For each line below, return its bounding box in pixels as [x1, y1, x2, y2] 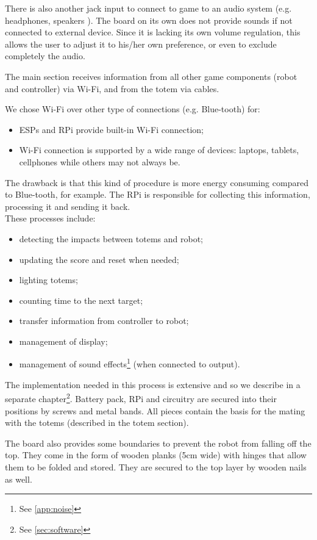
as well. [5, 472, 32, 485]
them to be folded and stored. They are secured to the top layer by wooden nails [5, 460, 307, 473]
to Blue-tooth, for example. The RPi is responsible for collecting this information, [5, 188, 310, 201]
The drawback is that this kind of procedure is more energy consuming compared [5, 176, 308, 189]
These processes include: [5, 212, 96, 225]
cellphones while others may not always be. [19, 155, 180, 168]
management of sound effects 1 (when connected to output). [19, 356, 240, 370]
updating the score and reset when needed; [19, 253, 179, 265]
